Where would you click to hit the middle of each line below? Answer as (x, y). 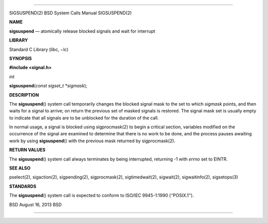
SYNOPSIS (21, 58)
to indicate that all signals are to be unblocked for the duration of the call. (84, 118)
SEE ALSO (20, 168)
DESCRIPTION (24, 95)
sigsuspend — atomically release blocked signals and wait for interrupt (82, 31)
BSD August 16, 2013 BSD (35, 204)
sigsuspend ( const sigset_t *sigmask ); (48, 86)
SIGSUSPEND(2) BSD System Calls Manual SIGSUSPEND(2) (70, 13)
